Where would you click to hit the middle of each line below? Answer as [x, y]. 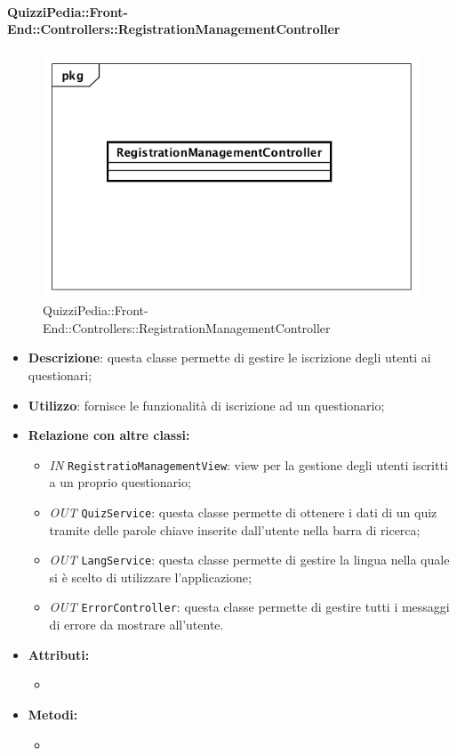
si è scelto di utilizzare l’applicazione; [150, 577]
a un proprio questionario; [120, 482]
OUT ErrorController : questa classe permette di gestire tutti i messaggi [249, 607]
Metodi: [53, 714]
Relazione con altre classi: [109, 435]
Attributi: [59, 654]
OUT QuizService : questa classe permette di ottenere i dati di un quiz [243, 512]
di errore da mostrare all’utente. [136, 625]
